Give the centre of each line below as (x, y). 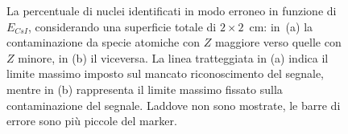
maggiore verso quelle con (278, 42)
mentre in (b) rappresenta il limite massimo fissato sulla (145, 89)
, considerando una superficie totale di (122, 26)
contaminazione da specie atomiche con (103, 42)
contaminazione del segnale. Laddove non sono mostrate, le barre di (174, 105)
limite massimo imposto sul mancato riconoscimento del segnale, (166, 73)
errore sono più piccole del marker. (92, 121)
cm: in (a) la (281, 26)
